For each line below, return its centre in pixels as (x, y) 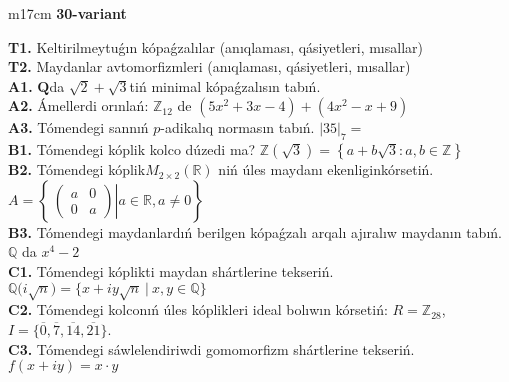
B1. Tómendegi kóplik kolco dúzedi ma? (132, 149)
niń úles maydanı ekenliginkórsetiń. (326, 169)
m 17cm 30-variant (67, 13)
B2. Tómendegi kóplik (77, 169)
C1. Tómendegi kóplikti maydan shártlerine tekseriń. (171, 270)
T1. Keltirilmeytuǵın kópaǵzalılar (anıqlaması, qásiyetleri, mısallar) (215, 46)
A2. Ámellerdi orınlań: (78, 105)
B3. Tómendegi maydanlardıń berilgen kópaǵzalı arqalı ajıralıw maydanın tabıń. (255, 231)
